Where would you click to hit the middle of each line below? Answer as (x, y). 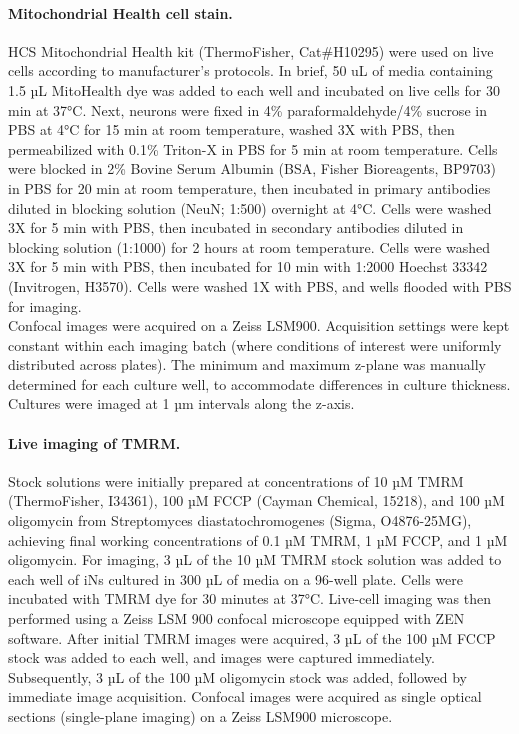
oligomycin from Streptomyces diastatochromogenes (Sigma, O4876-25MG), (240, 520)
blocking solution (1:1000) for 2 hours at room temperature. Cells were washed (249, 246)
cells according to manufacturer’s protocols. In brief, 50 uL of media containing (250, 70)
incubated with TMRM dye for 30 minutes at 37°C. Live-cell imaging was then (249, 598)
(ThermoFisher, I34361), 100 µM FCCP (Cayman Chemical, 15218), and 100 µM (256, 500)
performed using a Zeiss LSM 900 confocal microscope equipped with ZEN (236, 618)
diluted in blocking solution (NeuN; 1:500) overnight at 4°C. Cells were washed (250, 207)
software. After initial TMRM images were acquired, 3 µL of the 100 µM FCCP (252, 637)
